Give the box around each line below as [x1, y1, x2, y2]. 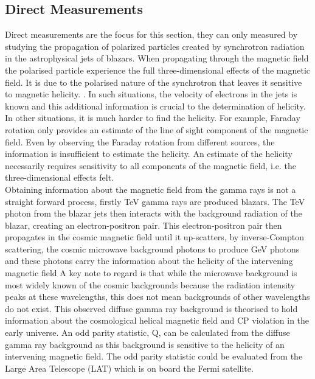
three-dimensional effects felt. [5, 171, 114, 184]
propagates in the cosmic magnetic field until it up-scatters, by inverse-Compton [5, 231, 305, 243]
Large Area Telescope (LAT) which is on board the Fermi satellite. [5, 361, 254, 374]
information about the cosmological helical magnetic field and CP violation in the [5, 314, 310, 327]
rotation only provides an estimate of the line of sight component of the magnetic [5, 123, 308, 136]
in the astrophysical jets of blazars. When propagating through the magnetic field [5, 52, 309, 64]
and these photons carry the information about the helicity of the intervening [5, 254, 293, 267]
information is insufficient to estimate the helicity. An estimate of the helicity [5, 147, 292, 160]
